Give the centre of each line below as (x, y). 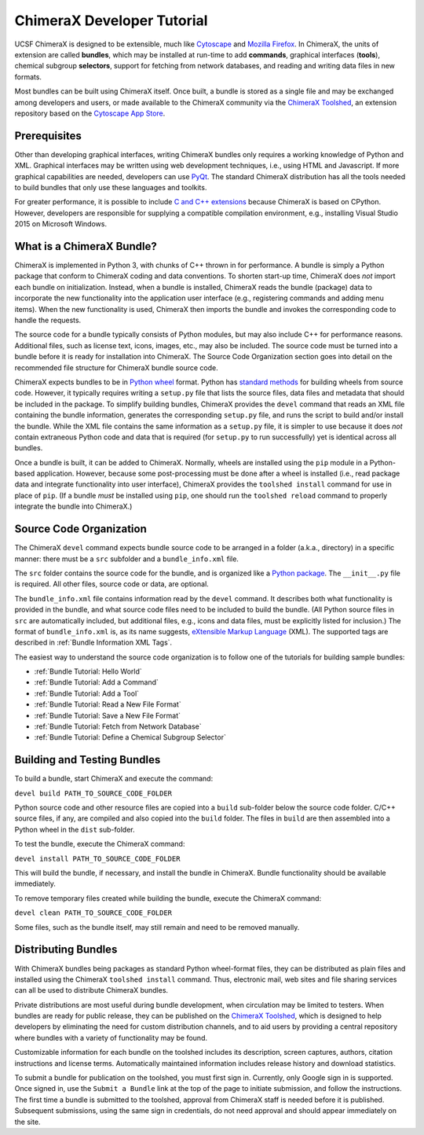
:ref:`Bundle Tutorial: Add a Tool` (87, 693)
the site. (27, 1122)
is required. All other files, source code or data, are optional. (112, 584)
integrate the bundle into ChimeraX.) (73, 506)
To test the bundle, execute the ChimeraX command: (100, 844)
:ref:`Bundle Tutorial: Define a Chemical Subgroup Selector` (130, 737)
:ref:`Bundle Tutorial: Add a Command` (96, 682)
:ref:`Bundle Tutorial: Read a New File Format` (108, 704)
